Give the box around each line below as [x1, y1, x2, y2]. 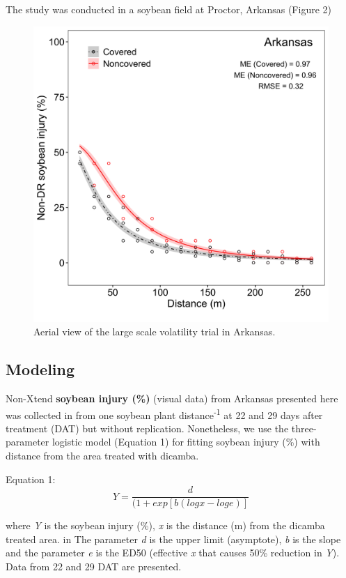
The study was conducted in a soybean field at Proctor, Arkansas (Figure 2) [6, 2, 331, 16]
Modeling [6, 358, 75, 380]
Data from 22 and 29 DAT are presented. [6, 559, 182, 574]
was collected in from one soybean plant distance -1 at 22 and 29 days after [6, 405, 323, 422]
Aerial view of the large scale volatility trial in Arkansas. [33, 324, 276, 339]
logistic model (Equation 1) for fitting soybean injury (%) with [52, 434, 320, 449]
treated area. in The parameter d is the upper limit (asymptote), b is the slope [6, 531, 341, 546]
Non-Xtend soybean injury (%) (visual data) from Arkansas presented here [6, 390, 338, 405]
